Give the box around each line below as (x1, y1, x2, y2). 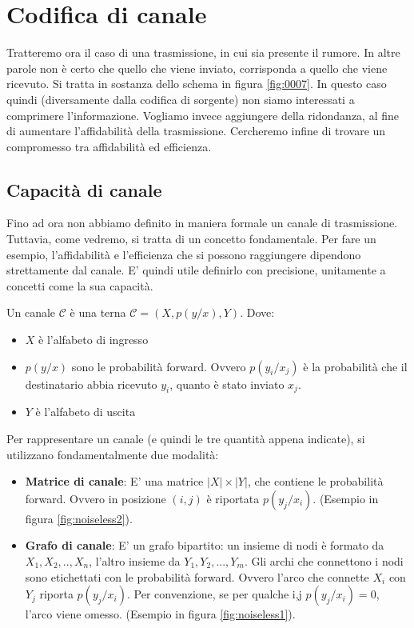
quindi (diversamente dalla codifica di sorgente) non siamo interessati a (6, 90, 355, 107)
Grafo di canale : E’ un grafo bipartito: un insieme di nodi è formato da (25, 537, 384, 554)
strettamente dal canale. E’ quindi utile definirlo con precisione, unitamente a (6, 262, 386, 278)
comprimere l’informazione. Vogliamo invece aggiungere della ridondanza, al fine (6, 106, 399, 123)
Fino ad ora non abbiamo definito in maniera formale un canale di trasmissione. (6, 214, 398, 231)
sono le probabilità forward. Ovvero (71, 358, 246, 374)
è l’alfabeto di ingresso (38, 331, 149, 348)
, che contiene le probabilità (247, 473, 384, 490)
